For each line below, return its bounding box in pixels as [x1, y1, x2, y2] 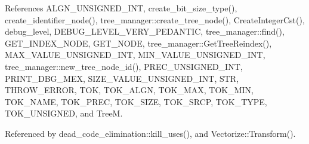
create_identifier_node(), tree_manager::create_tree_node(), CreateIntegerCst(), [5, 13, 305, 26]
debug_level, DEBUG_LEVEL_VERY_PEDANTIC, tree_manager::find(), [5, 25, 285, 38]
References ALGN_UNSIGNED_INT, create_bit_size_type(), [5, 2, 237, 14]
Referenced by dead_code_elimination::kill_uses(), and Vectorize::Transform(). [5, 127, 296, 139]
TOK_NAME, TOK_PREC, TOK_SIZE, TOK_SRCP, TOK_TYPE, [5, 95, 267, 108]
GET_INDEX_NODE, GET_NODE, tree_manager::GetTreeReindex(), [5, 36, 272, 49]
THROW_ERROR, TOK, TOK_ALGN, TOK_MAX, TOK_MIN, [5, 84, 254, 96]
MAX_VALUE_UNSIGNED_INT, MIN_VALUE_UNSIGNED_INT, [5, 48, 265, 61]
